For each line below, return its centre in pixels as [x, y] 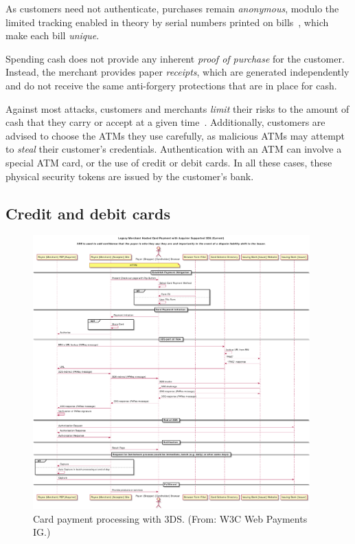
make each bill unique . [53, 35]
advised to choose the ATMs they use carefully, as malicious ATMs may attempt [175, 135]
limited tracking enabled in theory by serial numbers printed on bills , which [167, 22]
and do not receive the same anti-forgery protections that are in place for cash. [171, 85]
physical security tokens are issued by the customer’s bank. [130, 176]
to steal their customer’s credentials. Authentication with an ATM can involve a [174, 149]
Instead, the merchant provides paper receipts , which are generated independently [177, 72]
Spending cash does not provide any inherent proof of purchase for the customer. [175, 58]
